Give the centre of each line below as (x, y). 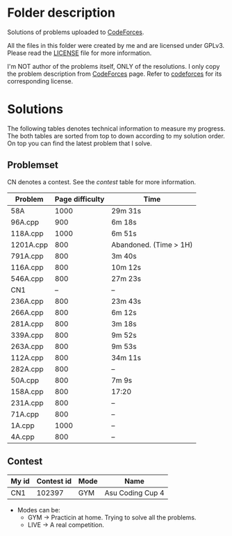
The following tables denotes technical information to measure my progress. (116, 128)
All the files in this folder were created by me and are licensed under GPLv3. (116, 45)
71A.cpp (25, 414)
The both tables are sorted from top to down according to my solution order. (116, 136)
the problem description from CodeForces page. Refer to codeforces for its (115, 74)
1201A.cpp (30, 245)
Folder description (61, 13)
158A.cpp (27, 391)
